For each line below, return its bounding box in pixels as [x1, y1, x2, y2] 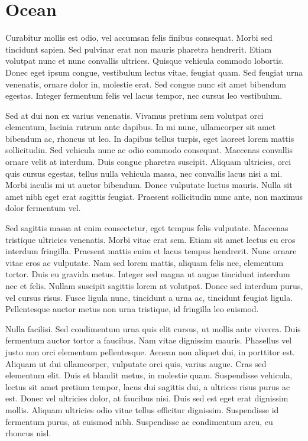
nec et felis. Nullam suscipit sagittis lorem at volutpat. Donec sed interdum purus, [5, 280, 303, 291]
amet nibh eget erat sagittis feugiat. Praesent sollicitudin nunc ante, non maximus [5, 190, 303, 202]
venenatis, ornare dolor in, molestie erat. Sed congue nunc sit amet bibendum [5, 77, 286, 90]
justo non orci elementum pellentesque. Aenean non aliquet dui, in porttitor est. [5, 345, 295, 358]
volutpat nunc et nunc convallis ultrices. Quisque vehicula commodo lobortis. [5, 54, 284, 67]
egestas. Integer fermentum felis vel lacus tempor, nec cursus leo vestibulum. [5, 89, 283, 102]
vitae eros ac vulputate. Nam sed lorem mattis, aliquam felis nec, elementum [5, 256, 284, 268]
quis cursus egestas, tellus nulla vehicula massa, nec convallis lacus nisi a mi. [5, 167, 283, 179]
